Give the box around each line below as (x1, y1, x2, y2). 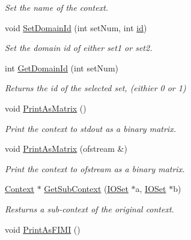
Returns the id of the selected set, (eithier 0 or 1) (5, 82, 186, 94)
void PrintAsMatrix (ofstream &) (5, 142, 127, 155)
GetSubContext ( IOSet (44, 182, 129, 195)
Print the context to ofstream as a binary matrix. (5, 162, 185, 175)
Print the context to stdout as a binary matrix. (5, 122, 176, 134)
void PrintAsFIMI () (5, 223, 80, 235)
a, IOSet (135, 182, 166, 195)
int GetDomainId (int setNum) (5, 61, 119, 74)
